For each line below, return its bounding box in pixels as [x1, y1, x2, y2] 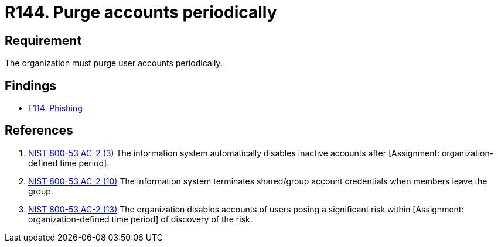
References [5, 123, 73, 138]
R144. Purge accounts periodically [5, 2, 277, 22]
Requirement [5, 33, 82, 48]
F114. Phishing [28, 103, 83, 114]
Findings [5, 78, 57, 93]
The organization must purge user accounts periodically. [5, 58, 223, 68]
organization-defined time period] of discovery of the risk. [28, 214, 253, 224]
